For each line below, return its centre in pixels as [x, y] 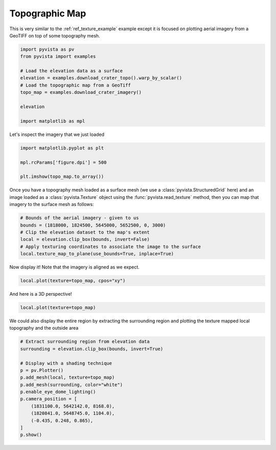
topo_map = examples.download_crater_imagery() [81, 93]
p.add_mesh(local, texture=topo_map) [67, 377]
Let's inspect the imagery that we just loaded [57, 134]
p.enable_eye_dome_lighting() [58, 392]
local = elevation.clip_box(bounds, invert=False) [85, 239]
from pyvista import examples [58, 57]
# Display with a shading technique [66, 363]
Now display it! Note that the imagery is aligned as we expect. [75, 267]
